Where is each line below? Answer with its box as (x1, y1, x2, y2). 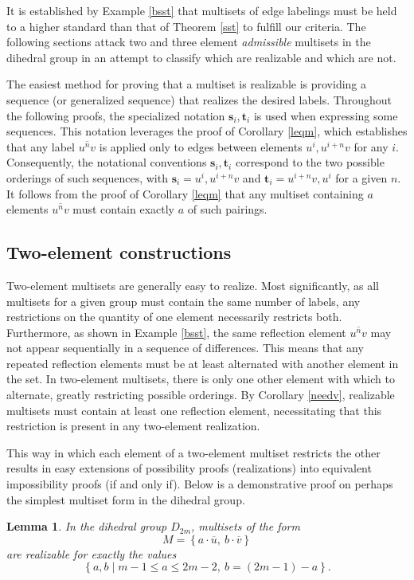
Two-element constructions (6, 240, 232, 265)
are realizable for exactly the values (6, 545, 177, 562)
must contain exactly (72, 201, 174, 217)
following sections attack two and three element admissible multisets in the (6, 33, 371, 50)
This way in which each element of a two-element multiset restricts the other (6, 444, 381, 460)
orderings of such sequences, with (6, 169, 168, 186)
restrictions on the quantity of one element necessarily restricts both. (6, 308, 342, 325)
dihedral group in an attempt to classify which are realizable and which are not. (6, 49, 396, 65)
